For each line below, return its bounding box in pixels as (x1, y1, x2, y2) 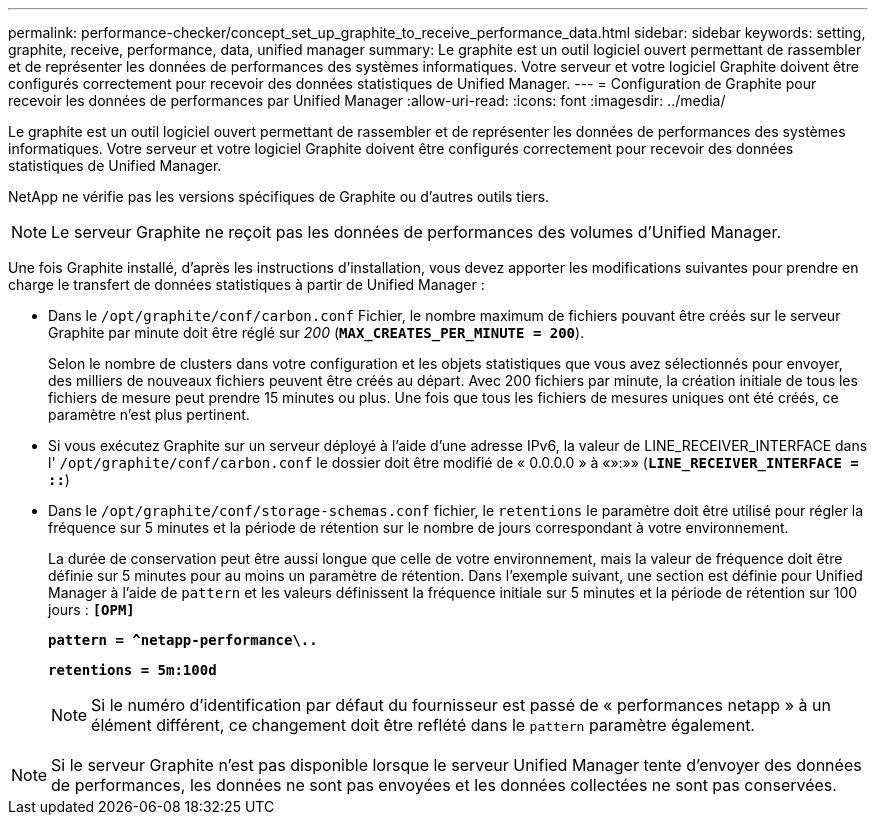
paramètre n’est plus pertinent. (48, 406, 250, 423)
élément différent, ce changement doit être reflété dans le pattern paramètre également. (91, 715, 755, 735)
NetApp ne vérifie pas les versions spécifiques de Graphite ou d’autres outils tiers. (8, 188, 550, 205)
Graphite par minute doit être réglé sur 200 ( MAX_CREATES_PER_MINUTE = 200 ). (48, 324, 585, 341)
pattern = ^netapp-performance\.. (48, 632, 318, 648)
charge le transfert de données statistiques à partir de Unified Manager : (8, 276, 485, 293)
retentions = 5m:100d (48, 662, 217, 678)
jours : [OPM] (48, 601, 135, 618)
